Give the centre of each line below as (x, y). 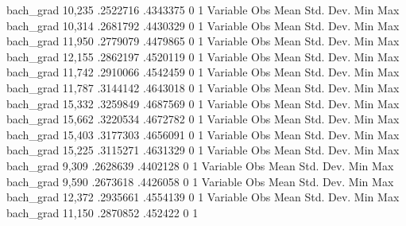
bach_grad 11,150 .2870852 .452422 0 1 (102, 212)
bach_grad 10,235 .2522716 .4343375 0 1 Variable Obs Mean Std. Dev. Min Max (203, 10)
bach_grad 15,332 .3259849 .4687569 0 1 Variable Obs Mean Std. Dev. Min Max (203, 103)
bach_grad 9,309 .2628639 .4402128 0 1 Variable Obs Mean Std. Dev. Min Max (200, 165)
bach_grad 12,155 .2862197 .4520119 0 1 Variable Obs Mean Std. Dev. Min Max (203, 56)
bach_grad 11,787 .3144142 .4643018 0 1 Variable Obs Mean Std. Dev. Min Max (203, 87)
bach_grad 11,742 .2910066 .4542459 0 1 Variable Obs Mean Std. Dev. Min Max (203, 72)
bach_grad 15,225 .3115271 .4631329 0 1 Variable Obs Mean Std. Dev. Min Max (203, 150)
